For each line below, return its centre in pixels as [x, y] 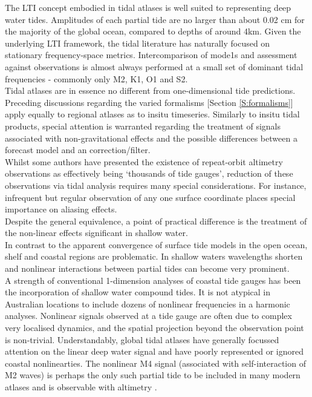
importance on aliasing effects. [61, 209]
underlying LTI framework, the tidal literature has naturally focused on [138, 43]
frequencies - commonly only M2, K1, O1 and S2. [96, 78]
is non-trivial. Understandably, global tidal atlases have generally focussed [142, 339]
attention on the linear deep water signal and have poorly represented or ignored [154, 351]
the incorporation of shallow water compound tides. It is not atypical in [138, 292]
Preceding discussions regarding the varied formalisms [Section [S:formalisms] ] [149, 102]
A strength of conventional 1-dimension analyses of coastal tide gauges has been [153, 280]
